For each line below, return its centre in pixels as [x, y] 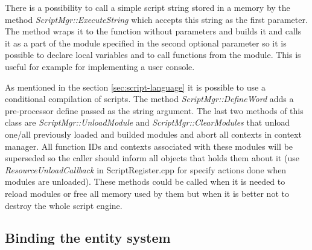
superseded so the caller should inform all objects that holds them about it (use [152, 158]
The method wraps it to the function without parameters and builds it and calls [153, 31]
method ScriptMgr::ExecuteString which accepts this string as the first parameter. [156, 19]
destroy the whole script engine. [64, 205]
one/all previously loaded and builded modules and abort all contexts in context [153, 134]
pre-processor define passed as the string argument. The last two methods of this [154, 110]
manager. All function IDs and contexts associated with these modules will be [149, 146]
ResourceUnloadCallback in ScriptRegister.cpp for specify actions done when [146, 169]
